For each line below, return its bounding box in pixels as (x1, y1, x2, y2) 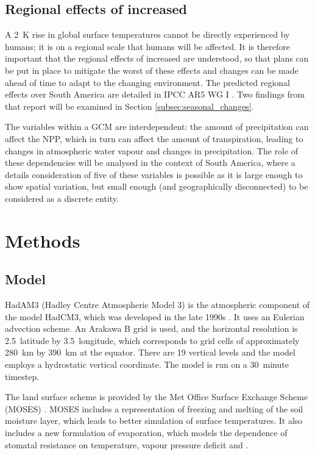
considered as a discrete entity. (5, 192, 119, 204)
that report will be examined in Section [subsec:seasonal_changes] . (5, 99, 254, 112)
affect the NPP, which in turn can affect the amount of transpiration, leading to (5, 132, 303, 145)
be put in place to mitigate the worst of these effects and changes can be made (5, 63, 299, 76)
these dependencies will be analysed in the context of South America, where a (5, 156, 296, 169)
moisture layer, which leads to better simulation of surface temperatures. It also (5, 414, 303, 427)
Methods (5, 227, 80, 253)
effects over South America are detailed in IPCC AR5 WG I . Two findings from (5, 88, 305, 101)
